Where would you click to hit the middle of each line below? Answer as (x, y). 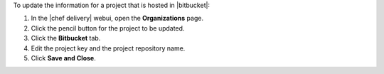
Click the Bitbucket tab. (66, 38)
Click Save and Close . (63, 58)
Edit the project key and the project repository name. (108, 48)
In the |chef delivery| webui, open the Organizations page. (117, 18)
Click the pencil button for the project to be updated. (108, 28)
